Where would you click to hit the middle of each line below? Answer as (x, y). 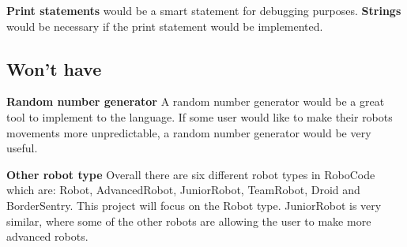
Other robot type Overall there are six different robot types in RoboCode (191, 174)
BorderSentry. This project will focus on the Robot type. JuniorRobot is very (194, 205)
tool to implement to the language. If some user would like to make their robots (200, 116)
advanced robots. (47, 236)
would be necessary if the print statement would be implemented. (165, 26)
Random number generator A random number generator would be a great (196, 101)
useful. (22, 148)
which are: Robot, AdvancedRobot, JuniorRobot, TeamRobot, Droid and (183, 190)
